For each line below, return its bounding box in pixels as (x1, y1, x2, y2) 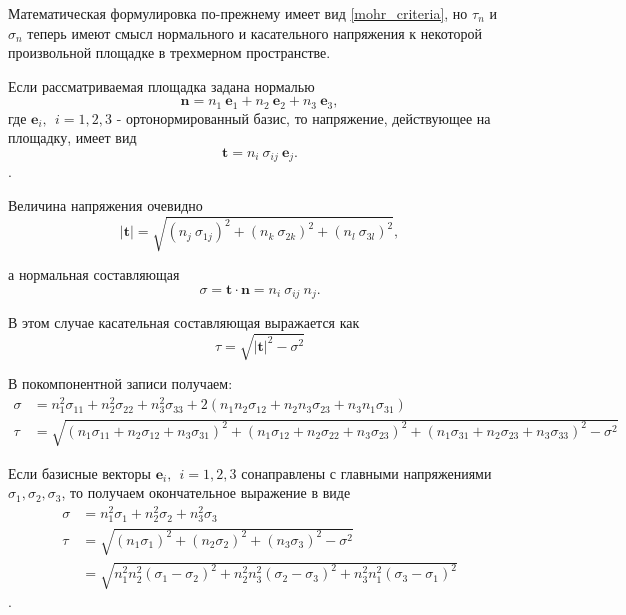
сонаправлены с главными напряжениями (241, 462, 492, 483)
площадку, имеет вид (8, 127, 137, 148)
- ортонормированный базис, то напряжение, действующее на (116, 107, 491, 128)
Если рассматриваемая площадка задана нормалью (8, 75, 315, 96)
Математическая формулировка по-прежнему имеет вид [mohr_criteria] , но (8, 3, 468, 23)
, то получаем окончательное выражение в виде (61, 482, 351, 503)
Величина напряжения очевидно (8, 195, 203, 216)
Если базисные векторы (8, 462, 151, 483)
